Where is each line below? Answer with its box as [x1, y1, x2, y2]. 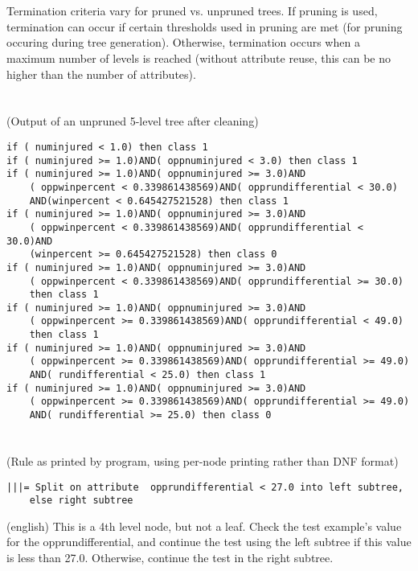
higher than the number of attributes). [6, 65, 196, 82]
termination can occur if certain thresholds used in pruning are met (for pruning [6, 18, 403, 35]
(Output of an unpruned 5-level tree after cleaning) [6, 113, 259, 129]
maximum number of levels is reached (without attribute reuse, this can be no [6, 49, 391, 66]
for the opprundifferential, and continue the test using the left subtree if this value [6, 533, 412, 550]
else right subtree [29, 495, 133, 507]
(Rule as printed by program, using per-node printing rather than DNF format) [6, 452, 399, 469]
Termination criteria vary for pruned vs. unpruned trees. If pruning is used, [6, 2, 378, 19]
